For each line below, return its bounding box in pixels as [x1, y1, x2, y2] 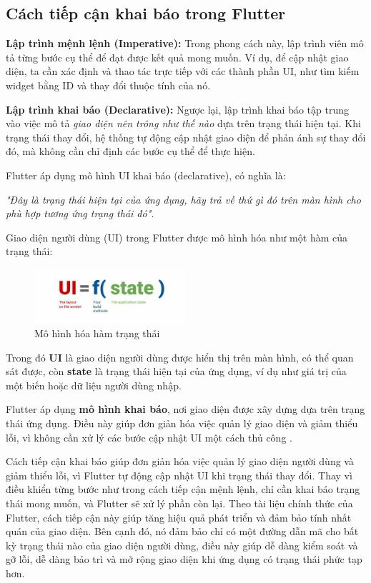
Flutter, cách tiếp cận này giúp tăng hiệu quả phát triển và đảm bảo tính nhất [6, 509, 352, 524]
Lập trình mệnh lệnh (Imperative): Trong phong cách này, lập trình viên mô [6, 36, 364, 51]
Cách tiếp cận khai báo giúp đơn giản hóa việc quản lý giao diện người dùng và [6, 454, 354, 469]
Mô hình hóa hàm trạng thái [34, 325, 160, 340]
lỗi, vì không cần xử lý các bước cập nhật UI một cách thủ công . [6, 429, 292, 444]
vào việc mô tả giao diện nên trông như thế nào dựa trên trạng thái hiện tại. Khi [6, 116, 361, 131]
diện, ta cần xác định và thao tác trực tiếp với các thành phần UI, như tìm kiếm [6, 64, 360, 79]
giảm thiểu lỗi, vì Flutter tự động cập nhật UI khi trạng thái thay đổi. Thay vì [6, 467, 352, 482]
